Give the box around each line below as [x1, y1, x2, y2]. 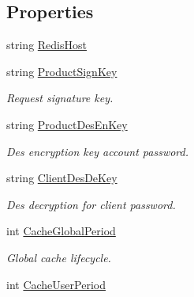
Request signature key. [6, 89, 114, 106]
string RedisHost [6, 36, 87, 53]
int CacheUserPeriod [6, 276, 106, 292]
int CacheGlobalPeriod [6, 223, 116, 239]
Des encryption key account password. [6, 143, 188, 159]
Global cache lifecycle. [6, 249, 111, 265]
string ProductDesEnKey [6, 116, 128, 132]
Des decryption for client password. [6, 196, 176, 212]
